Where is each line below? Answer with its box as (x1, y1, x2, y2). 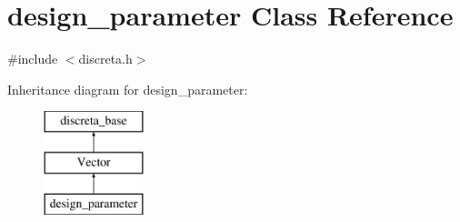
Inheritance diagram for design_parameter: (7, 79, 248, 98)
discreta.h (78, 49, 133, 68)
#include (7, 49, 58, 68)
